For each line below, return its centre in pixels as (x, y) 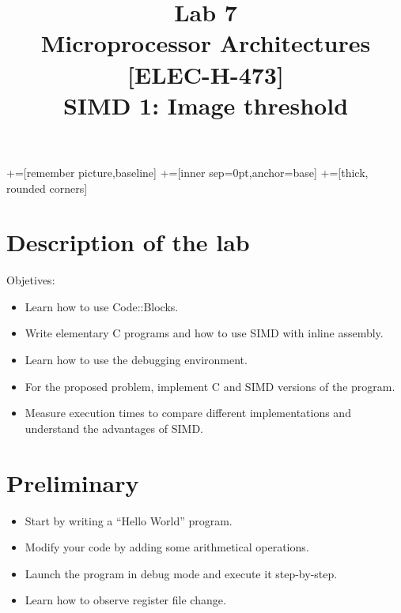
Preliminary (73, 482)
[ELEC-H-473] (206, 74)
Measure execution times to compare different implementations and (188, 413)
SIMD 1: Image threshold (206, 105)
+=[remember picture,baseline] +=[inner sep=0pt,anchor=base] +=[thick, (187, 172)
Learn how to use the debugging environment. (136, 360)
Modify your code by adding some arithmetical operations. (167, 547)
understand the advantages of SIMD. (114, 428)
